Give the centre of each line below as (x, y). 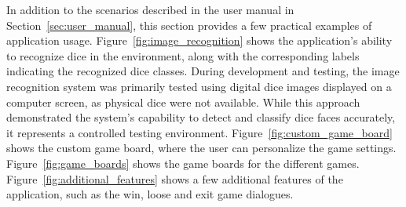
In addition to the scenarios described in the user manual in (150, 9)
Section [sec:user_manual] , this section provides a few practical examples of (189, 25)
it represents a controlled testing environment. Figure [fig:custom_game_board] (199, 132)
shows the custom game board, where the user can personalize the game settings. (201, 148)
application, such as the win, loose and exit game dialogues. (150, 194)
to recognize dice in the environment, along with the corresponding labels (183, 55)
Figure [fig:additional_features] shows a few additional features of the (175, 178)
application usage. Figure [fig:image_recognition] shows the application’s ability (199, 40)
